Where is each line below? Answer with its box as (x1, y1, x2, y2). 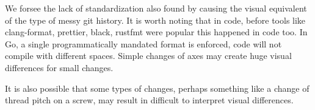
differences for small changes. (5, 61, 114, 74)
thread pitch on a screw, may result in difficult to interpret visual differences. (5, 94, 294, 106)
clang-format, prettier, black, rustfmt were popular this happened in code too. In (5, 26, 308, 38)
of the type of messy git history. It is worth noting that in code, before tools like (5, 13, 306, 26)
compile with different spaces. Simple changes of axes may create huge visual (5, 49, 292, 62)
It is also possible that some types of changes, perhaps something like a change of (5, 81, 310, 94)
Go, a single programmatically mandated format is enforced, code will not (5, 37, 282, 50)
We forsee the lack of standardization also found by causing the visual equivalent (5, 2, 307, 14)
